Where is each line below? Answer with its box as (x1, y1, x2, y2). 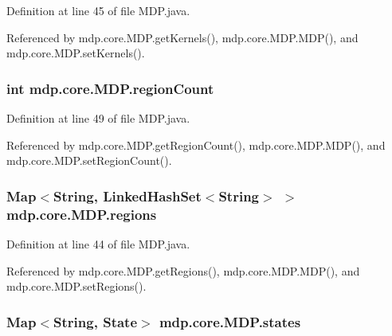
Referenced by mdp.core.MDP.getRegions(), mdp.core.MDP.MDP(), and (6, 262, 360, 279)
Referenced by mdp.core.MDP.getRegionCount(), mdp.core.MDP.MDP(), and (6, 136, 386, 153)
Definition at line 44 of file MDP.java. (6, 235, 190, 252)
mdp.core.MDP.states (159, 311, 301, 331)
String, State (53, 311, 138, 331)
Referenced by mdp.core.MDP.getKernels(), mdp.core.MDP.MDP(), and (6, 29, 359, 45)
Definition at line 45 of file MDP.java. (6, 2, 190, 18)
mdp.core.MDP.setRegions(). (6, 278, 147, 295)
